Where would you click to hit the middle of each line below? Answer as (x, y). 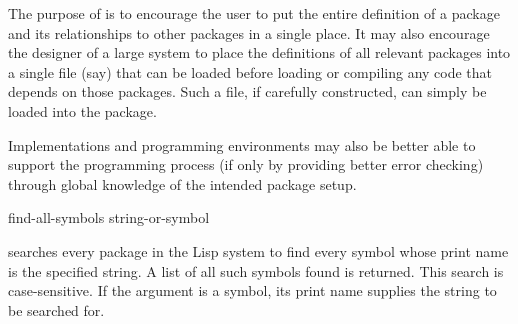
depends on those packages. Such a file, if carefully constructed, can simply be (247, 91)
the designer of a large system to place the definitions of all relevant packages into (259, 52)
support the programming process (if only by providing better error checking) (246, 164)
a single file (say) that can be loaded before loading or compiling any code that (250, 71)
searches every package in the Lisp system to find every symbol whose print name (258, 250)
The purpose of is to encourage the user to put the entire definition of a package (254, 13)
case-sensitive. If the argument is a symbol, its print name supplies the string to (252, 290)
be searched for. (56, 309)
